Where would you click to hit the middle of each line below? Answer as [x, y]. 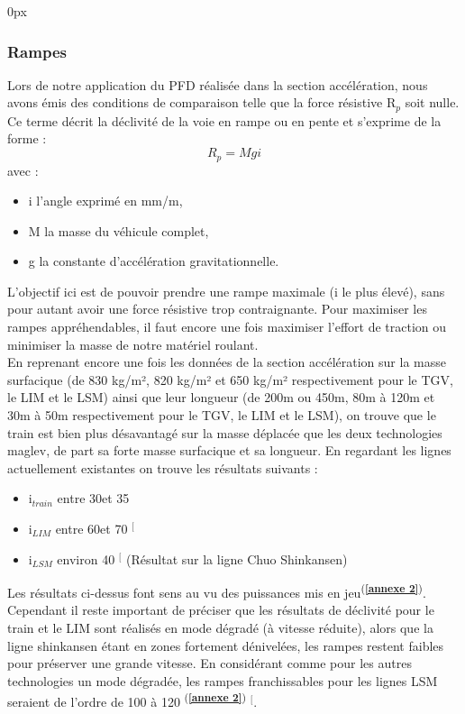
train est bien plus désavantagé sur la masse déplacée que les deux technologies [225, 432]
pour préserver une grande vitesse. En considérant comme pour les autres [210, 663]
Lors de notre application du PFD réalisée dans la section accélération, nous [218, 84]
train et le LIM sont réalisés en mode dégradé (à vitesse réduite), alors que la [220, 628]
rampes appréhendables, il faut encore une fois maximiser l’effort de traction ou [227, 327]
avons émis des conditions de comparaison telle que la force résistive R [202, 102]
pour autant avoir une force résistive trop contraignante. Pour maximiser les [217, 309]
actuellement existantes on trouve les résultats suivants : [163, 467]
